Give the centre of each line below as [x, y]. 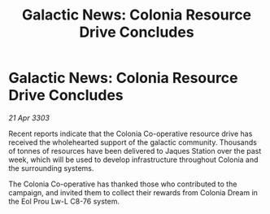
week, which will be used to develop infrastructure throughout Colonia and [133, 159]
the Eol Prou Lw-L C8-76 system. [64, 201]
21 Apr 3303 [29, 118]
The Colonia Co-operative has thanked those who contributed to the [123, 184]
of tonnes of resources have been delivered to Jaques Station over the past [135, 151]
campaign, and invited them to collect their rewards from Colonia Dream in [133, 192]
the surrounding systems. [51, 168]
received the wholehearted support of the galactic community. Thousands [133, 142]
